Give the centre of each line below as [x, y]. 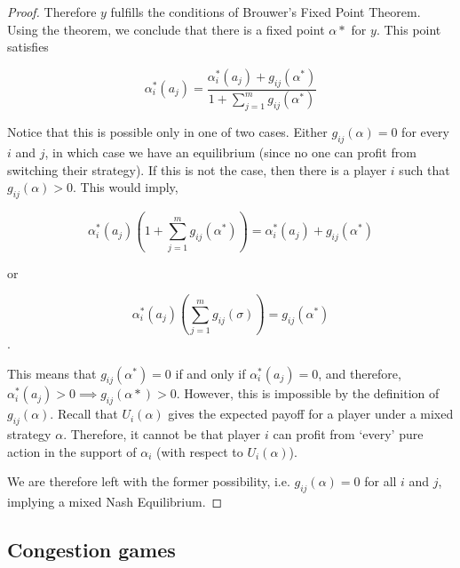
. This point [408, 29]
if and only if [210, 373]
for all [381, 481]
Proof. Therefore [52, 12]
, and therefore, [360, 373]
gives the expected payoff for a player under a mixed [311, 414]
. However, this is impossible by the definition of [308, 393]
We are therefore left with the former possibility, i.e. [149, 481]
